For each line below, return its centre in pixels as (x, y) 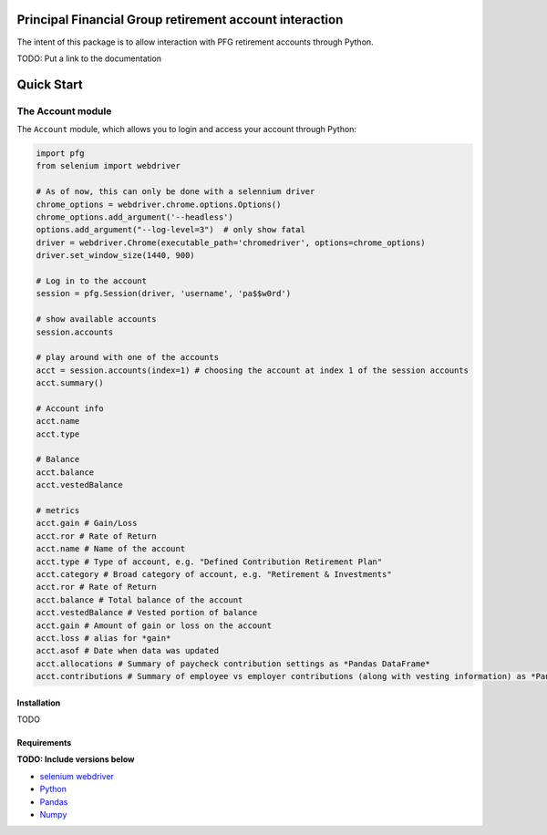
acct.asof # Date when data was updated (127, 651)
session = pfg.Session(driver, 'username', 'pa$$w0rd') (164, 294)
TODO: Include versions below (76, 759)
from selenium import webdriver (108, 166)
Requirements (44, 743)
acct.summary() (70, 383)
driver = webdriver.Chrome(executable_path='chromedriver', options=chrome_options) (231, 242)
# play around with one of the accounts (127, 357)
